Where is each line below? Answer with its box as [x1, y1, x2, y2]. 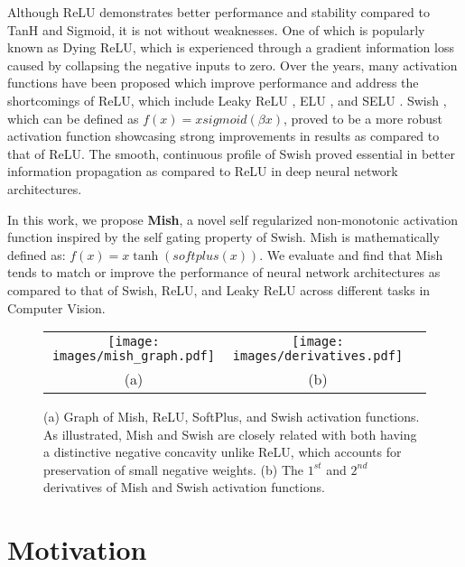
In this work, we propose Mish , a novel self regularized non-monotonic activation [7, 209, 458, 228]
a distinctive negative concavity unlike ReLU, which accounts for [43, 442, 402, 461]
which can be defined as [7, 108, 139, 127]
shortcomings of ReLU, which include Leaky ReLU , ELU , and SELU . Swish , [7, 90, 447, 109]
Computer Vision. [7, 298, 106, 317]
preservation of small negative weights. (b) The [43, 460, 304, 479]
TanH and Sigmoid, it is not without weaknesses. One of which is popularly [7, 20, 425, 39]
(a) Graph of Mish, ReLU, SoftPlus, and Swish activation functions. [43, 407, 420, 426]
